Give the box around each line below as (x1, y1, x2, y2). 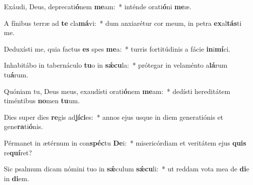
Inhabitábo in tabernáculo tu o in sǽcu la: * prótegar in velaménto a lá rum (4, 60, 228, 70)
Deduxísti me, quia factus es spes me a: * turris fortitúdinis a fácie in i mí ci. (4, 43, 231, 54)
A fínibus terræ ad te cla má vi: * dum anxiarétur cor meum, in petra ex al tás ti (4, 18, 242, 28)
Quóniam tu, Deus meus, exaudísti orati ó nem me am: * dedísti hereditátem (4, 86, 231, 96)
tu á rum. (4, 69, 28, 79)
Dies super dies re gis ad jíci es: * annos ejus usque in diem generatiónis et (4, 111, 223, 122)
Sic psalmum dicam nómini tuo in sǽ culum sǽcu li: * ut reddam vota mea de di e (4, 164, 250, 174)
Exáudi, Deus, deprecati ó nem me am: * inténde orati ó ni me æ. (4, 1, 192, 11)
